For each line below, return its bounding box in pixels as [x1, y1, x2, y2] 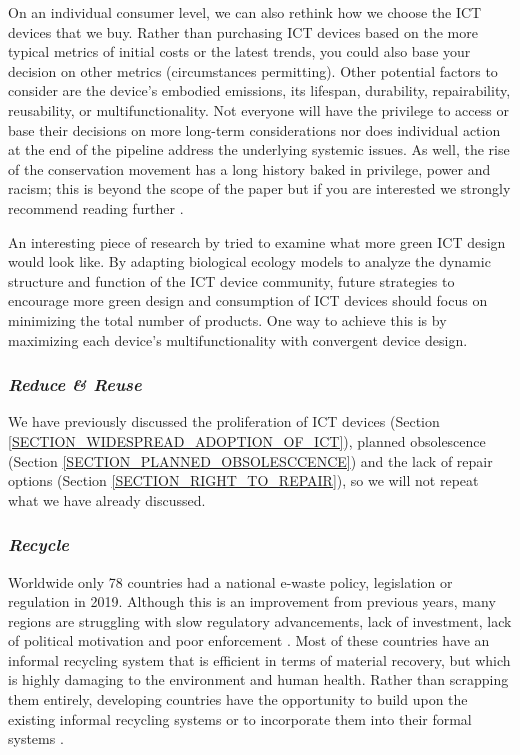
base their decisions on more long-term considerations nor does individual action [8, 119, 501, 140]
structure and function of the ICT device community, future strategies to [8, 270, 455, 291]
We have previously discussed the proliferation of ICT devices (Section [8, 411, 440, 432]
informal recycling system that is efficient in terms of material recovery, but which [8, 649, 511, 670]
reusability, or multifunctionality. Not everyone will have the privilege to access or [8, 99, 509, 120]
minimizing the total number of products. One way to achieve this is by [8, 309, 447, 330]
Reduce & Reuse [8, 372, 142, 397]
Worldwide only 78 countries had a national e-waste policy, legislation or [8, 571, 453, 592]
